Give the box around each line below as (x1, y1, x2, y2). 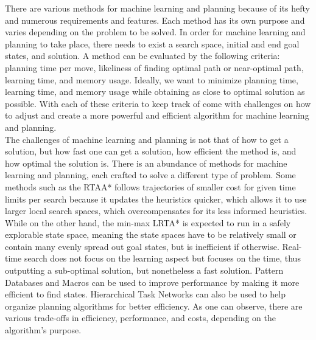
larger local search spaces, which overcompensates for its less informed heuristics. (5, 204, 307, 217)
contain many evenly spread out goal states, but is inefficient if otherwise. (5, 240, 279, 252)
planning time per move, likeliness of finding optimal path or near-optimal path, (5, 61, 304, 74)
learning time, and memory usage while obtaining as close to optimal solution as (5, 85, 305, 98)
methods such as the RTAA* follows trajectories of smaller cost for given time (5, 180, 296, 193)
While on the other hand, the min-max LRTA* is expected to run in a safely (5, 216, 291, 229)
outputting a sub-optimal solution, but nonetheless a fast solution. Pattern (5, 264, 284, 277)
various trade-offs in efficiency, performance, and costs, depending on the (5, 311, 276, 324)
